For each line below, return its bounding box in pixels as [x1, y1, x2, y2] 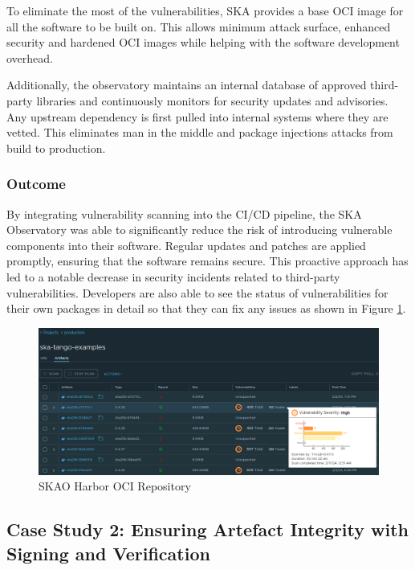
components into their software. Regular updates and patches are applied [6, 236, 366, 253]
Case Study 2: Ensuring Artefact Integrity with [6, 517, 409, 542]
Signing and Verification [6, 540, 210, 565]
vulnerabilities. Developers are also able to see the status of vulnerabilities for [6, 284, 389, 301]
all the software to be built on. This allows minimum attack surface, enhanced [6, 18, 391, 35]
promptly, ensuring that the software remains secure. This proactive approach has [6, 252, 409, 269]
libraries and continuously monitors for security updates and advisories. [36, 92, 389, 109]
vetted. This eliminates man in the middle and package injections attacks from [6, 124, 393, 141]
